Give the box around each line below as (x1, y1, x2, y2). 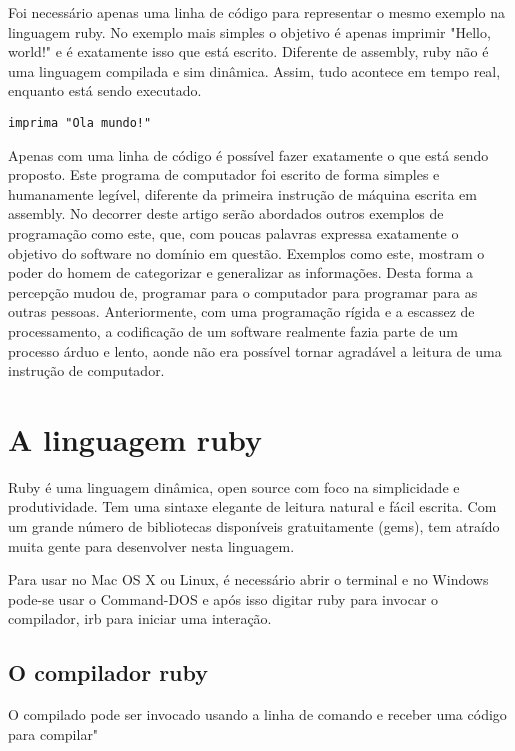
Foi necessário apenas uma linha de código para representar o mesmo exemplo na (8, 2, 505, 22)
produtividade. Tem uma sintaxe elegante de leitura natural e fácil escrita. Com (8, 496, 497, 517)
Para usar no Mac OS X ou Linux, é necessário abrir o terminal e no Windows (8, 569, 489, 590)
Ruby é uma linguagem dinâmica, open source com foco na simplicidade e (8, 476, 460, 497)
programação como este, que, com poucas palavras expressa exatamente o (8, 223, 459, 243)
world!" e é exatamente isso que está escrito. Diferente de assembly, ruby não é (8, 41, 489, 62)
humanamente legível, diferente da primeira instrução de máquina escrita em (8, 183, 477, 204)
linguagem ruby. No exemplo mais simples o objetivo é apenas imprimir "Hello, (8, 21, 491, 42)
